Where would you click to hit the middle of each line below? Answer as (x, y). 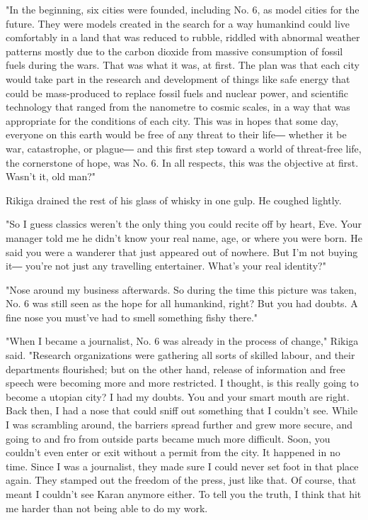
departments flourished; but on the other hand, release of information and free (176, 369)
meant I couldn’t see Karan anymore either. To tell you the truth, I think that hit (184, 494)
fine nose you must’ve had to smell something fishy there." (132, 317)
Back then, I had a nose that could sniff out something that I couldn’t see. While (182, 410)
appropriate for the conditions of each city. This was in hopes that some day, (172, 120)
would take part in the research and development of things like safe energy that (178, 78)
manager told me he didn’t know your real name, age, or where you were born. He (184, 237)
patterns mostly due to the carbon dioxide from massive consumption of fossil (174, 51)
